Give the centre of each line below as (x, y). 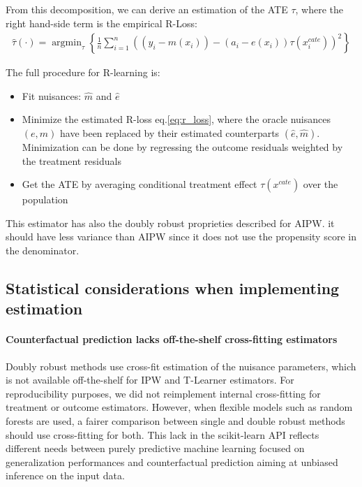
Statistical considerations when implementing (173, 288)
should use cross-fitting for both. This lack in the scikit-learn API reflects (163, 434)
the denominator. (43, 250)
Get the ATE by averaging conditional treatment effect (139, 184)
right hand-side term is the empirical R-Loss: (101, 23)
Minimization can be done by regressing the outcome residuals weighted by (182, 147)
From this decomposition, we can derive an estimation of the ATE (147, 9)
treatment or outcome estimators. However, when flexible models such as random (179, 407)
